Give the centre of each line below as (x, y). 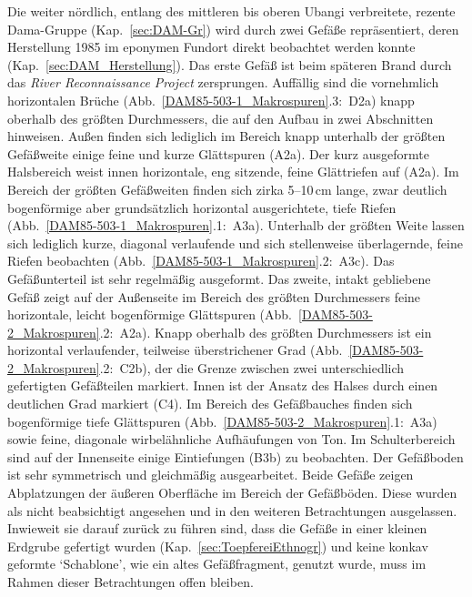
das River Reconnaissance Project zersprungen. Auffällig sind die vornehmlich (223, 82)
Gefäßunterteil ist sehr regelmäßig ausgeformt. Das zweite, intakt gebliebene (219, 278)
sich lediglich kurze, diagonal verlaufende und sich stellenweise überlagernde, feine (235, 243)
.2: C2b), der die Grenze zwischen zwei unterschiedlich (252, 367)
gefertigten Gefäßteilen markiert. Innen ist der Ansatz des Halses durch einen (223, 385)
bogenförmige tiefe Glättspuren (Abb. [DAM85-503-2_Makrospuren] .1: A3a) (222, 421)
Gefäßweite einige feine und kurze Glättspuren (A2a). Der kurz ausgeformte (218, 153)
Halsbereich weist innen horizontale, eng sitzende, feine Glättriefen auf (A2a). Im (233, 172)
